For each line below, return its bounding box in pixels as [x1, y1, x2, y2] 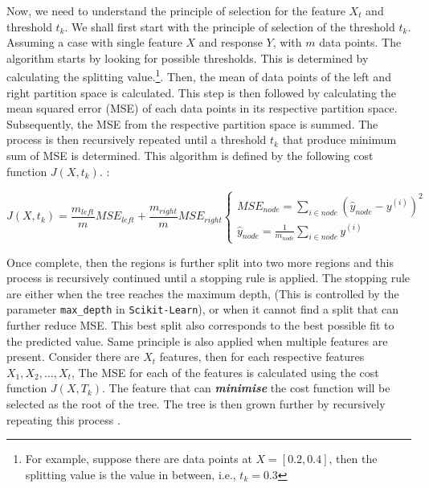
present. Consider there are [6, 348, 140, 365]
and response [198, 34, 263, 51]
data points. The [319, 34, 402, 51]
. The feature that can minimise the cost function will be [102, 379, 390, 396]
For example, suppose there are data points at [25, 450, 252, 467]
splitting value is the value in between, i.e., [25, 465, 236, 482]
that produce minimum [282, 131, 397, 148]
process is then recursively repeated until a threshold [6, 131, 267, 148]
